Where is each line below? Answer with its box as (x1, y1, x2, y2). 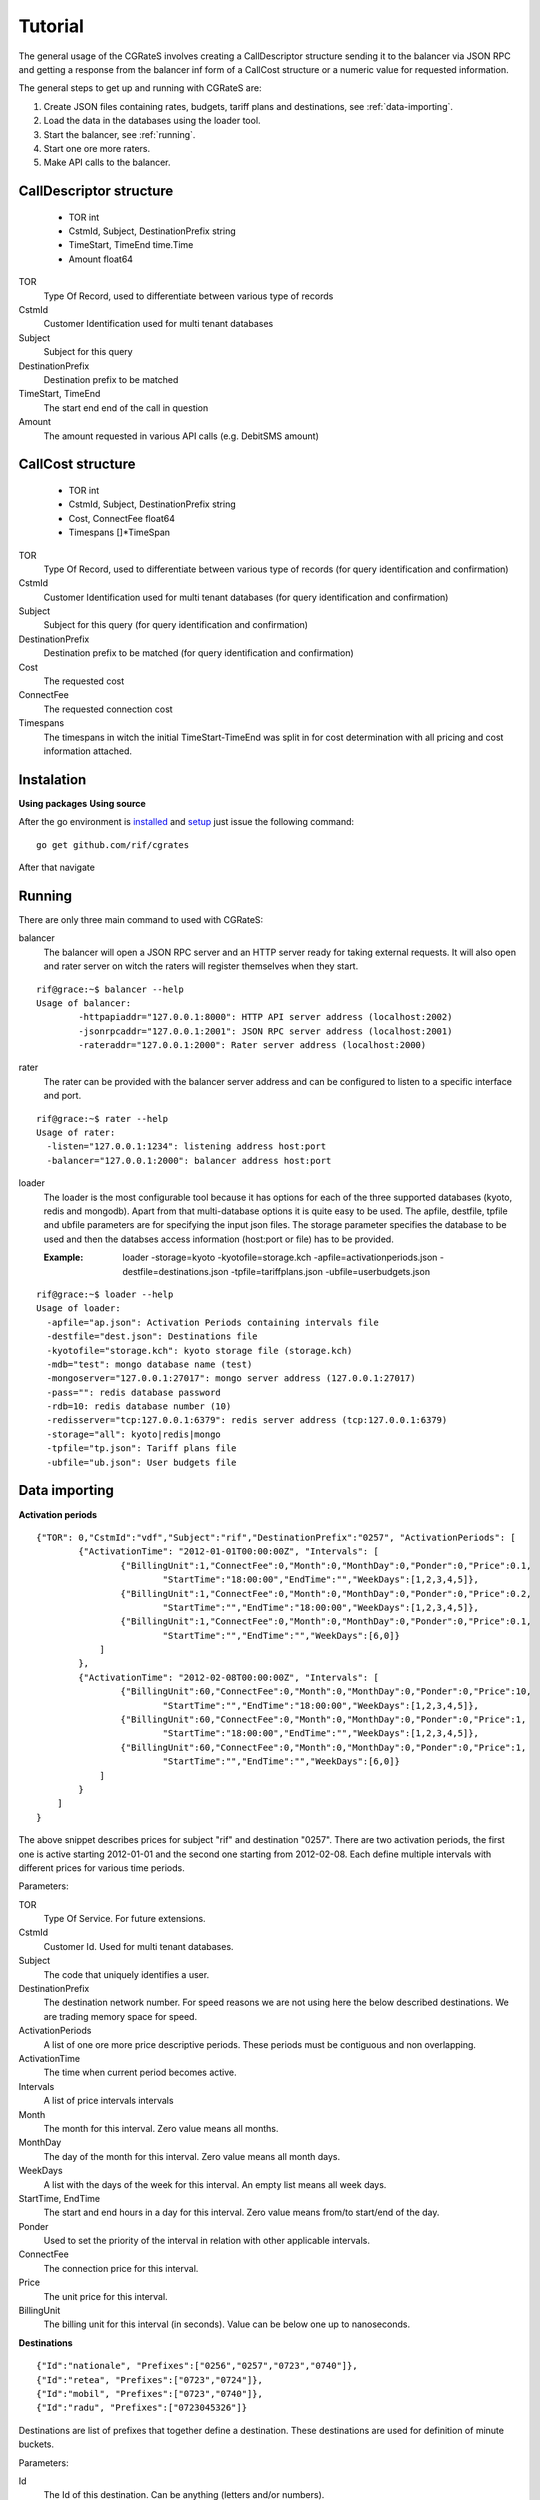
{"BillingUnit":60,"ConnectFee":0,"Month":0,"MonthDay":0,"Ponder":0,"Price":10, (120, 1686, 532, 1697)
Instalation (18, 771, 87, 788)
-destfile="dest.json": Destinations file (46, 1331, 259, 1342)
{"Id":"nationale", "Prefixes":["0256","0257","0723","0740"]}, (36, 2360, 359, 2372)
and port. (43, 1090, 82, 1102)
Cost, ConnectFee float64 (68, 512, 175, 524)
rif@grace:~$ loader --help (36, 1288, 174, 1300)
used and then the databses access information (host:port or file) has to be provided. (43, 1233, 394, 1245)
